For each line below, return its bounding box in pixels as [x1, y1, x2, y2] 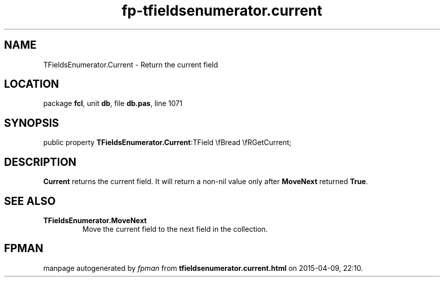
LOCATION [4, 78, 59, 91]
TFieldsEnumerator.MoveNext [43, 216, 147, 225]
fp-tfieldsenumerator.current [122, 2, 322, 19]
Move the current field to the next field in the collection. [82, 224, 268, 233]
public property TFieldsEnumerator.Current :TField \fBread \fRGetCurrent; [43, 138, 291, 147]
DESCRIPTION [4, 155, 77, 168]
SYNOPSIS [4, 116, 59, 129]
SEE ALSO [4, 194, 56, 207]
